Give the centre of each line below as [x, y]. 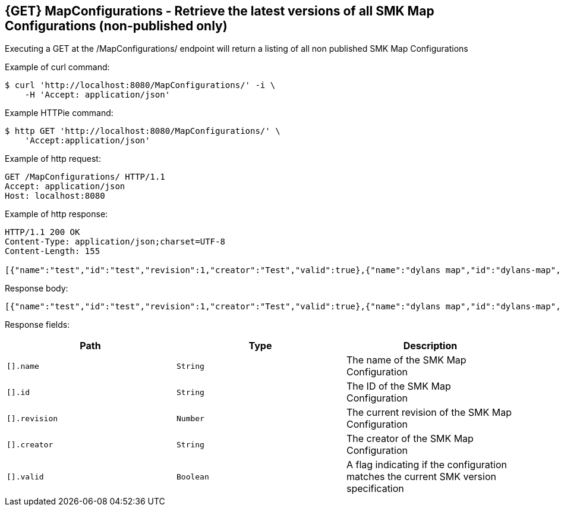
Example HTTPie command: [59, 113]
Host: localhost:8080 [55, 196]
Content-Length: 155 [53, 251]
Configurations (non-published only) [116, 26]
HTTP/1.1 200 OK [42, 232]
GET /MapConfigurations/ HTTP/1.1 [85, 177]
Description [430, 346]
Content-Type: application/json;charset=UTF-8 [115, 242]
